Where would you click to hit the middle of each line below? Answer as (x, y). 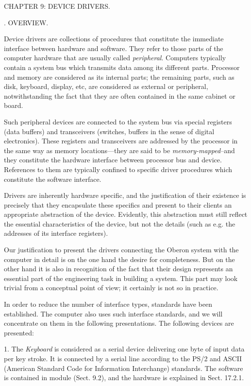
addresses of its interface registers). (56, 233)
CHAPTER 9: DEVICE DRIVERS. (57, 6)
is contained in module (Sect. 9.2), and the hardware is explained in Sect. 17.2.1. (124, 377)
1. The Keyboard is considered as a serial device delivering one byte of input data (124, 349)
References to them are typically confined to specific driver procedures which (118, 169)
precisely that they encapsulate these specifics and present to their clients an (118, 204)
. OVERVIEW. (26, 22)
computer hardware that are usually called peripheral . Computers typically (115, 58)
